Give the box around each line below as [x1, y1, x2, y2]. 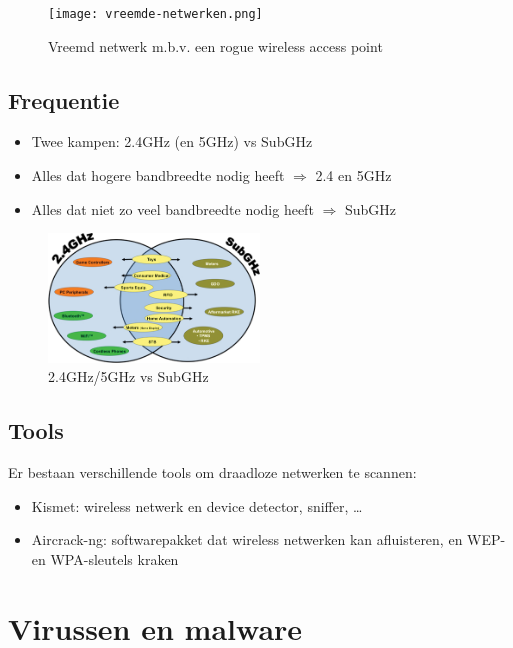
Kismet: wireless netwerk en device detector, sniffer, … [31, 495, 363, 516]
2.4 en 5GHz [315, 165, 392, 186]
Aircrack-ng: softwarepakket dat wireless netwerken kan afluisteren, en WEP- [31, 529, 506, 550]
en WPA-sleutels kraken [31, 548, 179, 569]
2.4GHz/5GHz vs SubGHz [48, 366, 209, 387]
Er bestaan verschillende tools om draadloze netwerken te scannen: [8, 462, 417, 483]
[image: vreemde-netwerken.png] [48, 7, 263, 21]
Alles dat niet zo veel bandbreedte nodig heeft [31, 198, 314, 219]
